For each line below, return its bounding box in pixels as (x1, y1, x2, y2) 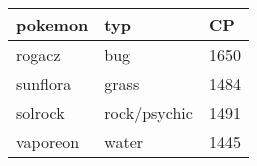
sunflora (16, 72, 72, 95)
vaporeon (16, 130, 80, 153)
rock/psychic (104, 101, 193, 124)
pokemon (16, 13, 89, 36)
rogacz (16, 43, 61, 66)
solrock (16, 101, 65, 124)
